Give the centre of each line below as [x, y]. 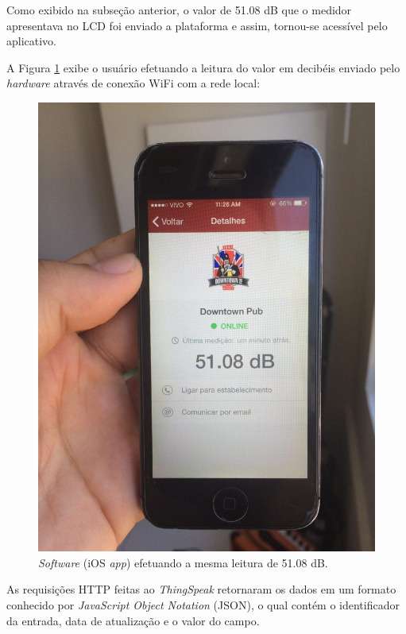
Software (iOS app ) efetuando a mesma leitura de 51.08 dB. [183, 562]
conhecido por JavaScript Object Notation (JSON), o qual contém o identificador [203, 605]
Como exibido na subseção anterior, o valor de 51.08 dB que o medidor [179, 10]
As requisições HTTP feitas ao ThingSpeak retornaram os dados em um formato [201, 589]
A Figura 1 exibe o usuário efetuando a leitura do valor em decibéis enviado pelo [203, 67]
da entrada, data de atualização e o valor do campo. [133, 620]
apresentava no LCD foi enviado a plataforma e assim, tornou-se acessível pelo [197, 25]
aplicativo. [32, 41]
